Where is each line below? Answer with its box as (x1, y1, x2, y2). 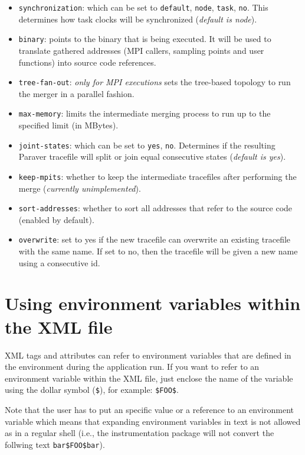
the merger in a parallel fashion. (18, 87, 135, 99)
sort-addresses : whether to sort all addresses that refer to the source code (18, 202, 293, 214)
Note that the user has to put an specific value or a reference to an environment (5, 403, 294, 415)
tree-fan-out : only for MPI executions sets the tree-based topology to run (18, 76, 291, 88)
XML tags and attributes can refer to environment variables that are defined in (5, 348, 291, 361)
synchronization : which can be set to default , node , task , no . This (18, 1, 268, 13)
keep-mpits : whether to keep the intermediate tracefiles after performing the (18, 170, 297, 182)
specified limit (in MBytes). (18, 119, 119, 131)
